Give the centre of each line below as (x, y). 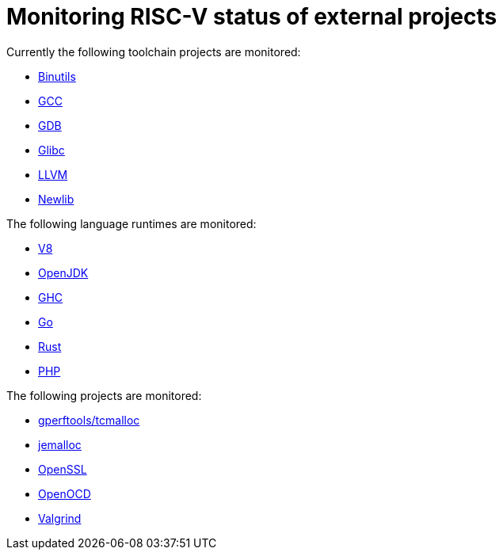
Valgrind (60, 518)
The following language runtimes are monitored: (131, 223)
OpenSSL (63, 469)
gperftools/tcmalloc (89, 420)
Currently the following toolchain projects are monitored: (154, 51)
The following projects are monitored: (104, 395)
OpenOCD (65, 493)
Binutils (57, 76)
